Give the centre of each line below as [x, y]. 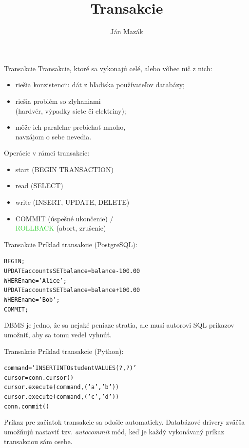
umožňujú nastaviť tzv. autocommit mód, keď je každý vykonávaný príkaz [114, 432]
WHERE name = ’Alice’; [35, 281]
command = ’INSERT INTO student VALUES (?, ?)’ [70, 368]
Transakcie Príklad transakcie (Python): [64, 351]
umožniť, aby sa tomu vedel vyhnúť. [58, 334]
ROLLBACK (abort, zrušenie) [61, 228]
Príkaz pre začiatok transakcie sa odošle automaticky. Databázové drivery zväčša [124, 422]
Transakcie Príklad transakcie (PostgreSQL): [71, 244]
